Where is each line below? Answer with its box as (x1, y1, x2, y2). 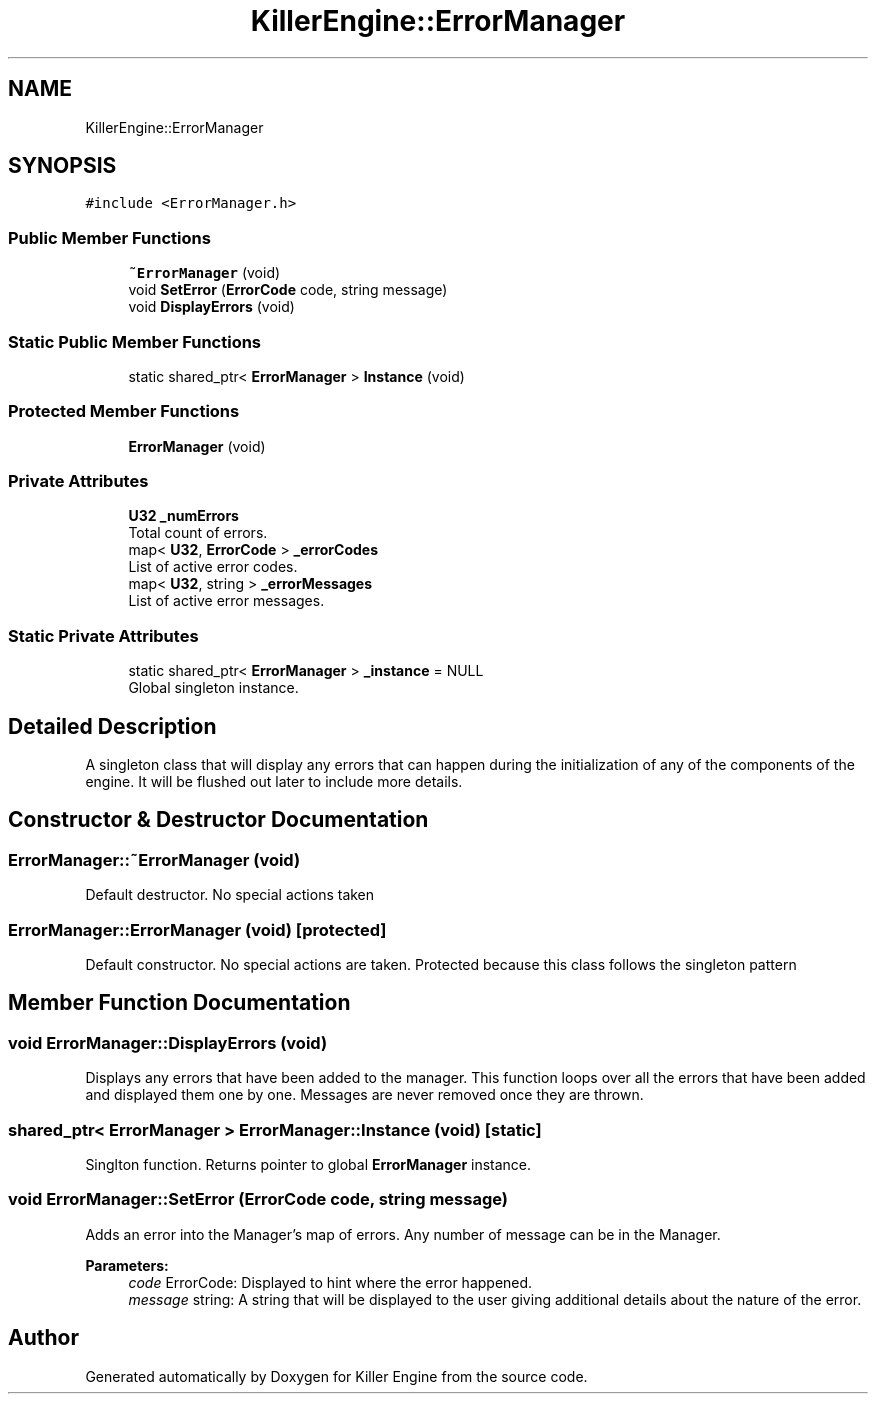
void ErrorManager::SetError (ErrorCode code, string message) (8, 1189, 508, 1210)
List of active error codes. (128, 558, 298, 576)
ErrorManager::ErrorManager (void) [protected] (8, 919, 387, 940)
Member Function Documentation (8, 990, 351, 1016)
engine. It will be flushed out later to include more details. (85, 773, 463, 791)
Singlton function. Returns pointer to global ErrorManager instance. (85, 1155, 532, 1173)
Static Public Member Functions (8, 331, 262, 352)
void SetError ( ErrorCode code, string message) (128, 281, 448, 299)
